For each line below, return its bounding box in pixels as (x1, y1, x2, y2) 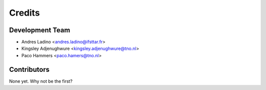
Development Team (9, 26, 70, 34)
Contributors (9, 65, 50, 73)
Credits (9, 7, 40, 18)
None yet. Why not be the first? (9, 78, 73, 84)
